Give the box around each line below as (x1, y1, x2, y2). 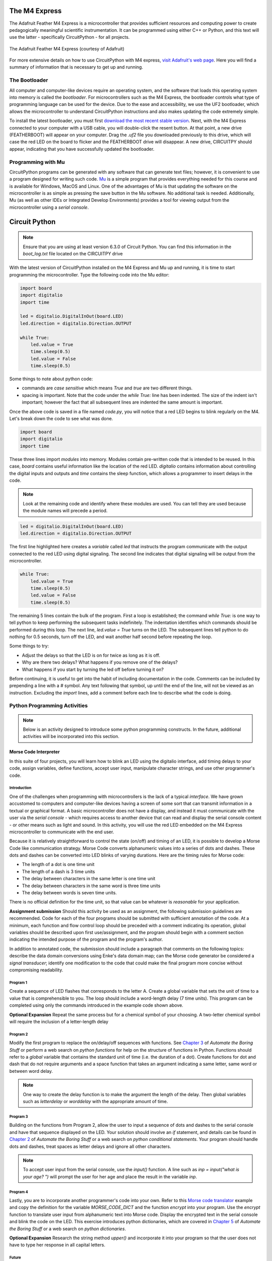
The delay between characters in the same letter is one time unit (22, 876, 156, 882)
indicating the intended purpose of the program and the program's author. (9, 936, 163, 943)
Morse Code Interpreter (9, 749, 60, 755)
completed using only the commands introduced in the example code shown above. (9, 1002, 183, 1008)
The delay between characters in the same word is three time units (22, 883, 161, 889)
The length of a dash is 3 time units (22, 868, 95, 875)
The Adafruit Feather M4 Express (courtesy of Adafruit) (9, 45, 124, 51)
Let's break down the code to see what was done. (9, 416, 113, 422)
